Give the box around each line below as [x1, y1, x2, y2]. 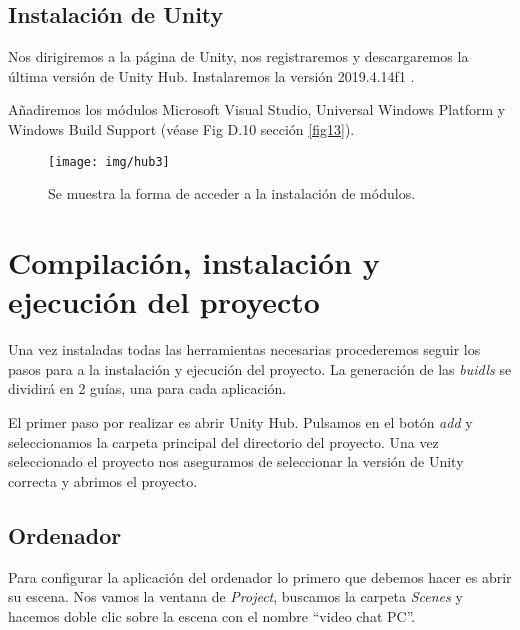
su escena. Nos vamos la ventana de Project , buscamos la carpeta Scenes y [8, 586, 463, 607]
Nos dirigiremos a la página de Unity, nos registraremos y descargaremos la [8, 46, 469, 67]
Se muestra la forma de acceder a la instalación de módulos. [48, 183, 416, 204]
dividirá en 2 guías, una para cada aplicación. [8, 378, 287, 399]
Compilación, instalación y [8, 242, 380, 283]
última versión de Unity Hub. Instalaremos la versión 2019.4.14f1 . [8, 65, 415, 86]
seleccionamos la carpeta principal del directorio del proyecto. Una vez [8, 431, 439, 452]
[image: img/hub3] [48, 154, 170, 169]
